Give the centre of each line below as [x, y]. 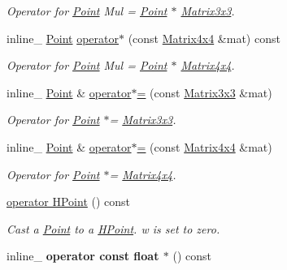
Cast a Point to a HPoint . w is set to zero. [113, 228]
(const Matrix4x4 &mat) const [204, 38]
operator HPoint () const [69, 201]
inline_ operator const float [83, 256]
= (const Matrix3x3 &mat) [204, 92]
